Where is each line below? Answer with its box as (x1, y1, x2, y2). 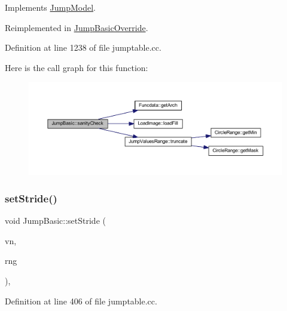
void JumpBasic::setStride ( (5, 214, 106, 227)
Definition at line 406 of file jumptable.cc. (5, 294, 157, 307)
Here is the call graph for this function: (5, 61, 148, 73)
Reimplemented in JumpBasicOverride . (5, 21, 148, 33)
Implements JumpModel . (5, 1, 96, 13)
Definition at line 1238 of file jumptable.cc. (5, 41, 161, 54)
